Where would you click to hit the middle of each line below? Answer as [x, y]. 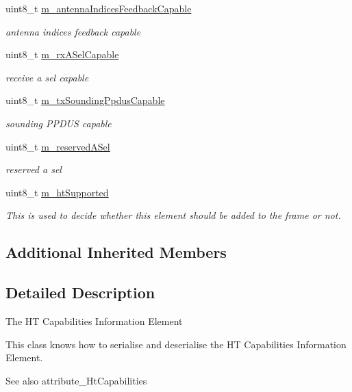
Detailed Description [80, 292]
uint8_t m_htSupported [57, 192]
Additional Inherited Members [116, 252]
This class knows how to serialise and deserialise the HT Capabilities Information [176, 344]
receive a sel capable [47, 77]
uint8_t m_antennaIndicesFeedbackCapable [99, 8]
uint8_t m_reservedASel [58, 146]
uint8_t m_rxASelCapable [62, 54]
